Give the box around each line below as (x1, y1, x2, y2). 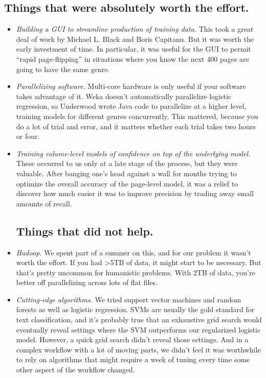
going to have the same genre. (16, 63, 110, 74)
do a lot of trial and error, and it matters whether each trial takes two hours (16, 121, 256, 131)
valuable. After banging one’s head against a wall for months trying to (16, 168, 237, 178)
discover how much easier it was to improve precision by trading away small (16, 188, 254, 199)
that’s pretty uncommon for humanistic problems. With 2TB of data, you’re (16, 267, 255, 277)
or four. (16, 131, 40, 141)
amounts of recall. (16, 198, 72, 208)
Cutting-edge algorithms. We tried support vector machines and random (16, 294, 241, 304)
